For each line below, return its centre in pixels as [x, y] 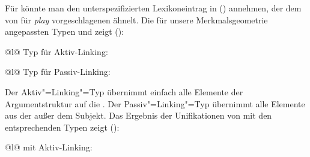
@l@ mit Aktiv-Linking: [49, 147]
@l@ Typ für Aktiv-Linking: [56, 51]
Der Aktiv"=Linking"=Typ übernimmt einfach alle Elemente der [124, 91]
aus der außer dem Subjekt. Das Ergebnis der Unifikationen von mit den [138, 115]
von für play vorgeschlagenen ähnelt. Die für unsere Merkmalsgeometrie [136, 19]
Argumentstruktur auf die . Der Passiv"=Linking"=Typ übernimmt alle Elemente [155, 103]
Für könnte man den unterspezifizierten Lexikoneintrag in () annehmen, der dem [153, 8]
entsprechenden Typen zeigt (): [62, 127]
